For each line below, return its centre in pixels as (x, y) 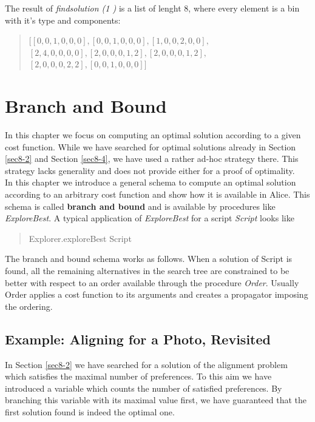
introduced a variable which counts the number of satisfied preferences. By (144, 388)
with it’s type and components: (63, 20)
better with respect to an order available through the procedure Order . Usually (152, 282)
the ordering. (29, 306)
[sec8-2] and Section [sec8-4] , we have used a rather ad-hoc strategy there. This (152, 159)
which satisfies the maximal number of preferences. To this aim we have (138, 376)
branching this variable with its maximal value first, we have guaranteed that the (156, 400)
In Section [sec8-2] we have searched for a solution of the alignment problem (146, 364)
